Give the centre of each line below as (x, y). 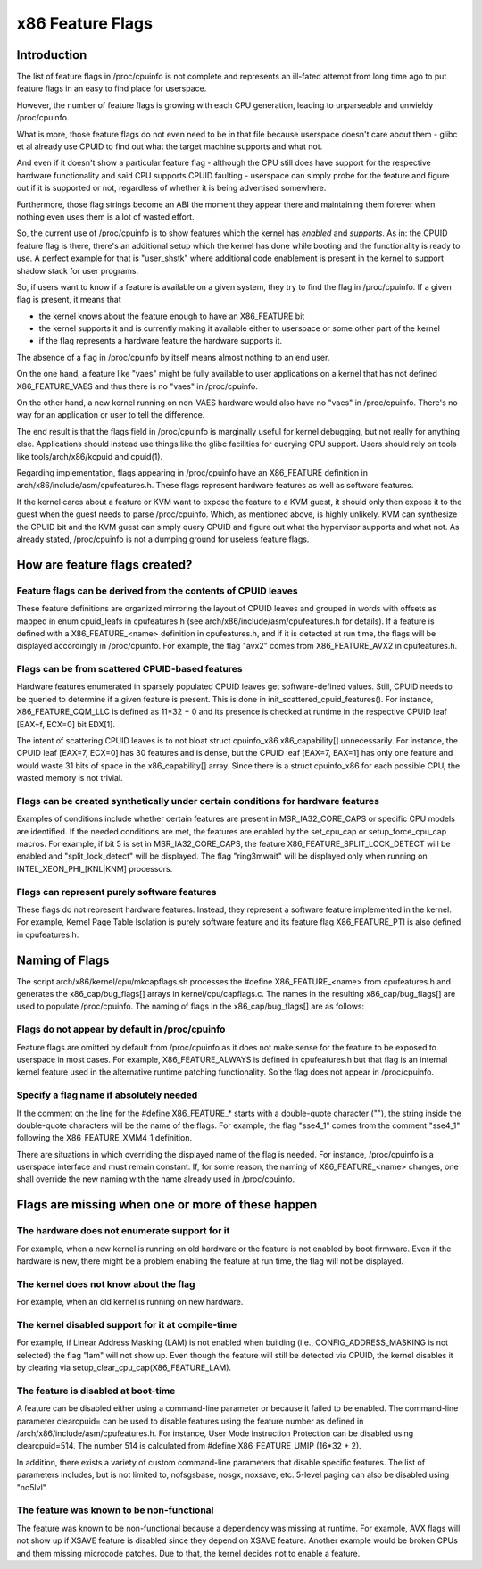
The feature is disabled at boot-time (96, 1391)
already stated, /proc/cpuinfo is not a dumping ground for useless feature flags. (163, 539)
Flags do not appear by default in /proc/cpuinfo (121, 1029)
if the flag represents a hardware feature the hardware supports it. (161, 341)
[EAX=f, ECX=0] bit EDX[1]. (66, 724)
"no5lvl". (32, 1487)
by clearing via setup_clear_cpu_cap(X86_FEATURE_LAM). (124, 1368)
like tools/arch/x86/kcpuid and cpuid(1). (90, 456)
